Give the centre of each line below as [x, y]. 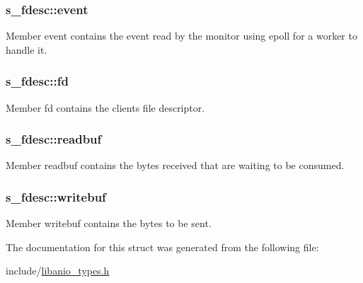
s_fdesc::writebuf [56, 196]
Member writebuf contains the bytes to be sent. [109, 223]
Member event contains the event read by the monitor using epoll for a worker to [181, 36]
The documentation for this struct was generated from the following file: [162, 247]
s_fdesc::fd [37, 81]
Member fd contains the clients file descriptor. [105, 107]
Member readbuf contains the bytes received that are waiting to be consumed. [175, 165]
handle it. [27, 49]
